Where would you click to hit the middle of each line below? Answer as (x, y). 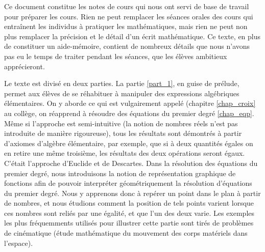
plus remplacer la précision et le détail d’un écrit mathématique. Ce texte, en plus (132, 36)
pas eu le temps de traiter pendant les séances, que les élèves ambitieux (116, 56)
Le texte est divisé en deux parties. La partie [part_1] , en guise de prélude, (122, 83)
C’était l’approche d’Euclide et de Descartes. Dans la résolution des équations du (131, 163)
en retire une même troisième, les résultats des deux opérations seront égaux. (125, 153)
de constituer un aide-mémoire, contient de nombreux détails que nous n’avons (127, 46)
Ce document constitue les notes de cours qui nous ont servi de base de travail (127, 6)
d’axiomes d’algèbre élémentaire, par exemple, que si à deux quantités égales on (129, 143)
